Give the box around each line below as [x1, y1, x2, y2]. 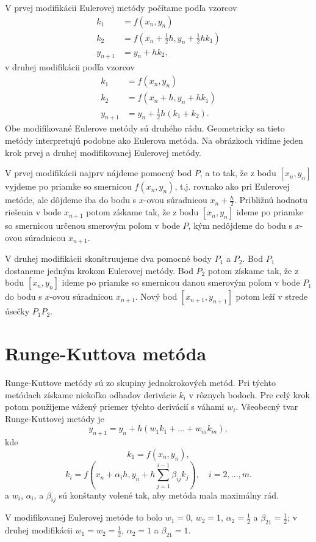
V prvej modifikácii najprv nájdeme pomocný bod [5, 166, 192, 179]
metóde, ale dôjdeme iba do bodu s [5, 193, 137, 206]
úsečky [5, 305, 30, 317]
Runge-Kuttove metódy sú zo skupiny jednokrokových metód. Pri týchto [5, 376, 276, 389]
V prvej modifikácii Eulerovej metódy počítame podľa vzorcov [5, 1, 237, 13]
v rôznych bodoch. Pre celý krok [189, 388, 310, 401]
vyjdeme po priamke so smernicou [5, 180, 132, 193]
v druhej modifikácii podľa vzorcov [5, 61, 135, 73]
